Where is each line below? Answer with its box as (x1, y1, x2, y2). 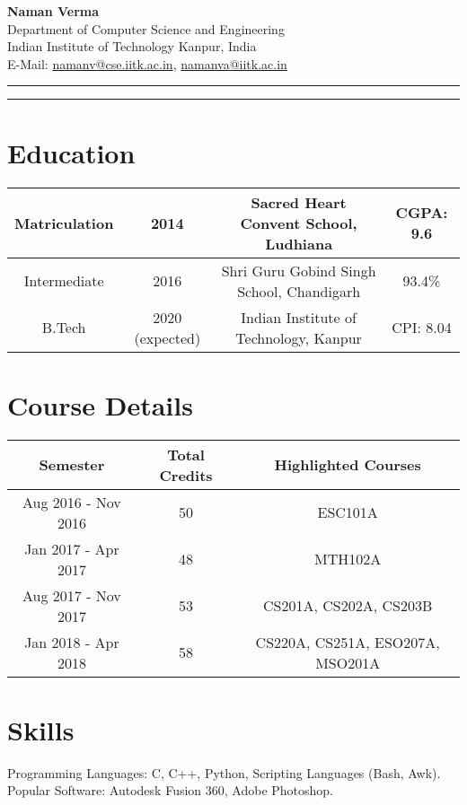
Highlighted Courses (274, 454, 421, 476)
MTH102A (314, 548, 382, 570)
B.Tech (41, 317, 86, 337)
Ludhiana (265, 232, 333, 254)
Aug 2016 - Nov (22, 491, 121, 512)
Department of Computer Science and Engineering (7, 19, 285, 38)
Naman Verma (7, 2, 100, 20)
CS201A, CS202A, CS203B (263, 595, 433, 617)
